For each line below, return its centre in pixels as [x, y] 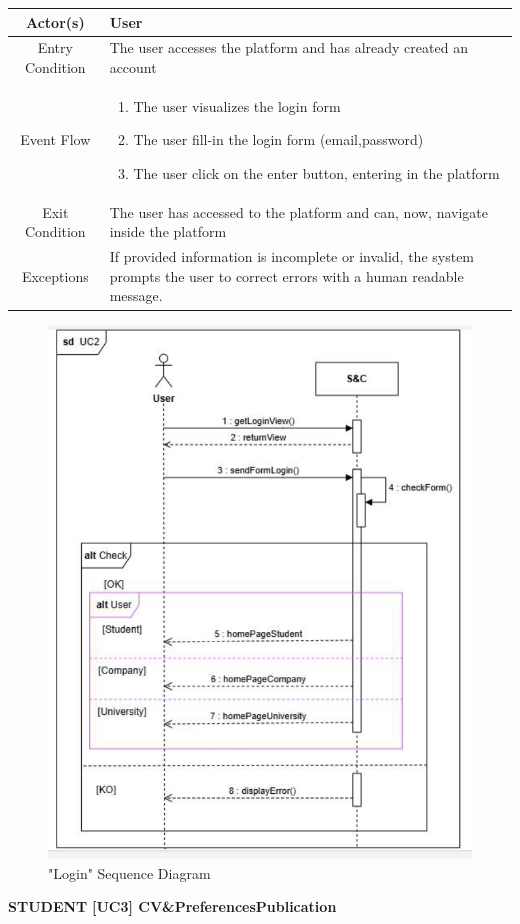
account [133, 66]
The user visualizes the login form [237, 105]
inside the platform [168, 231]
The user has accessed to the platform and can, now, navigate [299, 211]
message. [136, 295]
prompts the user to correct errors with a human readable [286, 275]
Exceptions [55, 275]
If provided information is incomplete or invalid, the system [292, 256]
